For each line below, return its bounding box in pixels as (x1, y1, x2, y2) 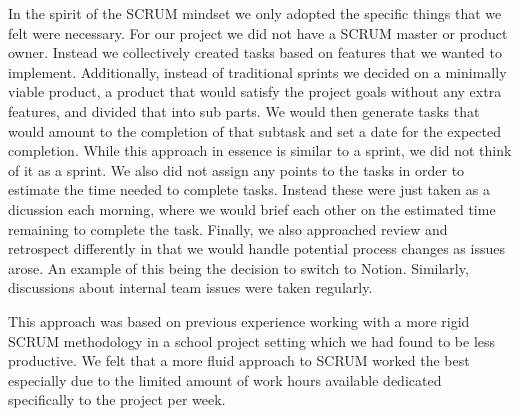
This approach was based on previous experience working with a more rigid (8, 310, 470, 331)
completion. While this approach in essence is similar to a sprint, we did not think (8, 140, 512, 161)
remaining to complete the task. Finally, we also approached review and (8, 218, 448, 239)
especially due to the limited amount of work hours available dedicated (8, 369, 442, 390)
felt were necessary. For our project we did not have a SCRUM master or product (8, 22, 508, 43)
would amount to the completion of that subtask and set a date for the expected (8, 120, 501, 141)
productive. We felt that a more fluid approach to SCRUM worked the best (8, 350, 470, 371)
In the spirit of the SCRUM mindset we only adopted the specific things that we (8, 3, 502, 23)
